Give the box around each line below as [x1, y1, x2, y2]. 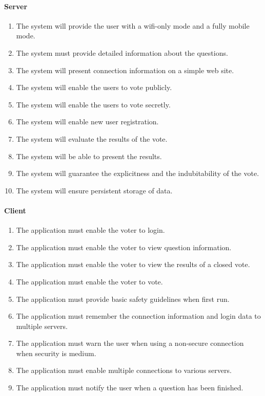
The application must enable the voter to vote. [16, 276, 163, 287]
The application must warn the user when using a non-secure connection [16, 338, 244, 348]
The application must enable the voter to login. [16, 225, 165, 235]
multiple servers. [16, 320, 68, 331]
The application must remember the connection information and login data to [16, 311, 261, 321]
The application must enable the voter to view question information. [16, 241, 232, 252]
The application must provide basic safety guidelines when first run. [16, 293, 230, 304]
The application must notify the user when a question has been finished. [16, 382, 243, 393]
